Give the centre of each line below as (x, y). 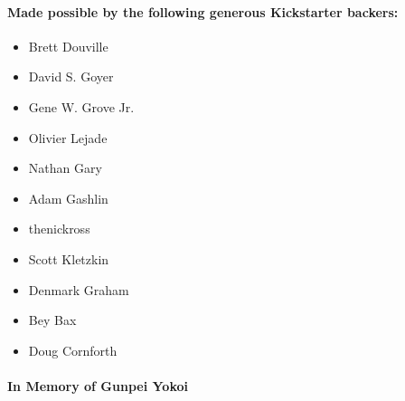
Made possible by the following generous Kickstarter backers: (203, 11)
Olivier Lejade (68, 137)
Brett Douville (68, 46)
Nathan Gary (65, 168)
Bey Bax (52, 320)
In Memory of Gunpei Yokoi (98, 385)
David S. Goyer (71, 76)
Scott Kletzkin (69, 258)
